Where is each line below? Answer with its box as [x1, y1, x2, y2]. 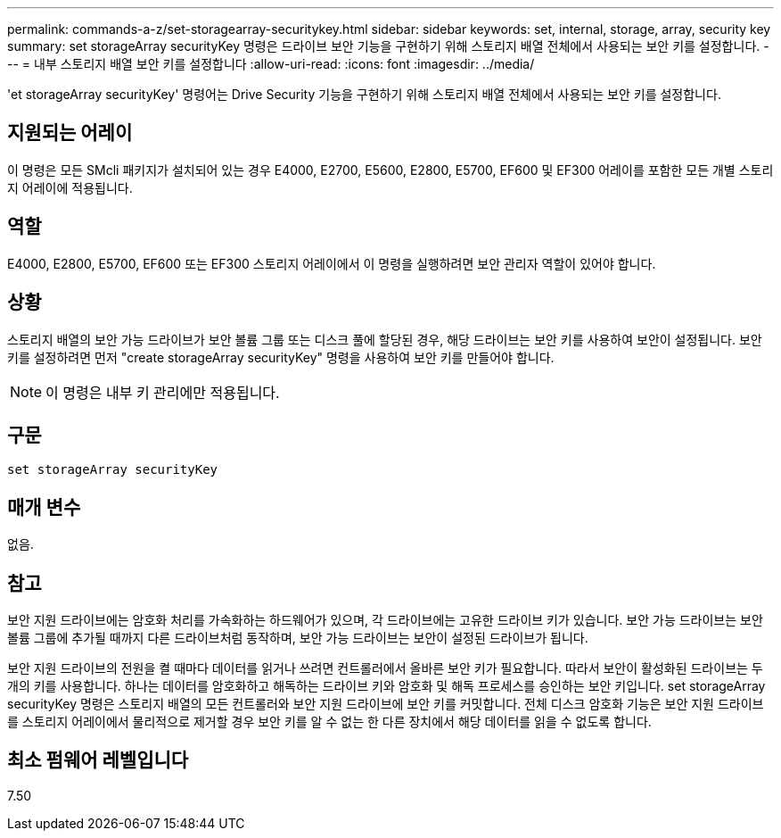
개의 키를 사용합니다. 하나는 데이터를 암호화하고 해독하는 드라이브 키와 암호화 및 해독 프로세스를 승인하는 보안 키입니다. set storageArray [7, 678, 766, 694]
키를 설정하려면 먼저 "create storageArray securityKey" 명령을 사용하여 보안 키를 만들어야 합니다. [7, 349, 555, 365]
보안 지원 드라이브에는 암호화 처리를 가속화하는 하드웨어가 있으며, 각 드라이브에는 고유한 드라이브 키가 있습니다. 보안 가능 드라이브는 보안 [7, 612, 763, 628]
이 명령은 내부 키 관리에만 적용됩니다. [45, 383, 280, 402]
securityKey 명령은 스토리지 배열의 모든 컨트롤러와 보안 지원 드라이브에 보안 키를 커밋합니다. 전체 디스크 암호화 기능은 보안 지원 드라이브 [7, 696, 764, 712]
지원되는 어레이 [7, 121, 133, 145]
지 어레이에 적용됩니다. [7, 179, 133, 195]
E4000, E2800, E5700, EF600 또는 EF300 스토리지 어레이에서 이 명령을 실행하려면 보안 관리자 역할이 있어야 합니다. [7, 255, 656, 271]
